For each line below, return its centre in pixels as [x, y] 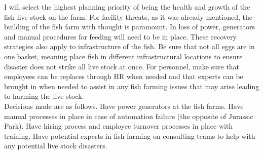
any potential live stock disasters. [56, 146]
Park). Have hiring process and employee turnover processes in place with [119, 126]
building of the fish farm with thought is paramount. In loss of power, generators [129, 27]
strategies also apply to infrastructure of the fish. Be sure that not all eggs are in [129, 46]
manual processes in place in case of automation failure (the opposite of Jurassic [129, 116]
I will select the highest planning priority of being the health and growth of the [127, 7]
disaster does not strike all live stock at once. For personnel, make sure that [122, 66]
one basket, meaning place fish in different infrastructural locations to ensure [123, 56]
